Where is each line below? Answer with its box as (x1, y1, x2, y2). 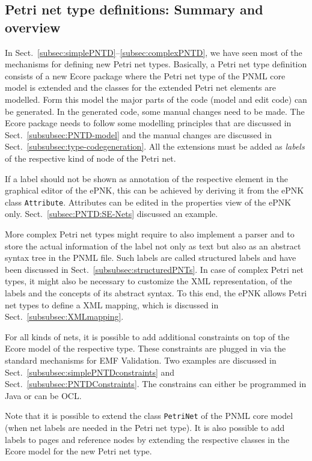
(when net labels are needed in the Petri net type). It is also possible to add (5, 421, 285, 433)
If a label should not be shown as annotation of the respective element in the (5, 172, 288, 185)
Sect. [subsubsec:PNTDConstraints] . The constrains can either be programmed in (5, 377, 307, 390)
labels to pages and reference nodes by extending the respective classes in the (5, 433, 290, 445)
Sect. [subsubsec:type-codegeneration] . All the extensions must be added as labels (5, 140, 305, 153)
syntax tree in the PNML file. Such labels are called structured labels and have (5, 251, 296, 264)
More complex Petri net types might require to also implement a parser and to (5, 227, 295, 240)
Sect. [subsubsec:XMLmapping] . (5, 310, 124, 323)
